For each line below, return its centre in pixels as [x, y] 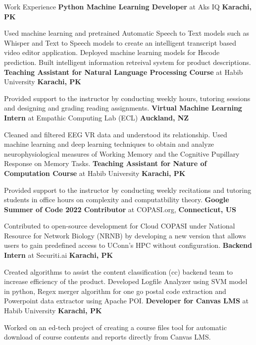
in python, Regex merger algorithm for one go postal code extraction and [115, 291]
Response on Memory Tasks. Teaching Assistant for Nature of [105, 163]
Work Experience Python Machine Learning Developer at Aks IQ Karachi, [128, 6]
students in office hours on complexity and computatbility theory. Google [117, 200]
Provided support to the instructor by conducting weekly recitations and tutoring [128, 190]
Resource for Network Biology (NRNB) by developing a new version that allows [125, 235]
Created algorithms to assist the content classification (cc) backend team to [119, 271]
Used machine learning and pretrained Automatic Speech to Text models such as [127, 33]
